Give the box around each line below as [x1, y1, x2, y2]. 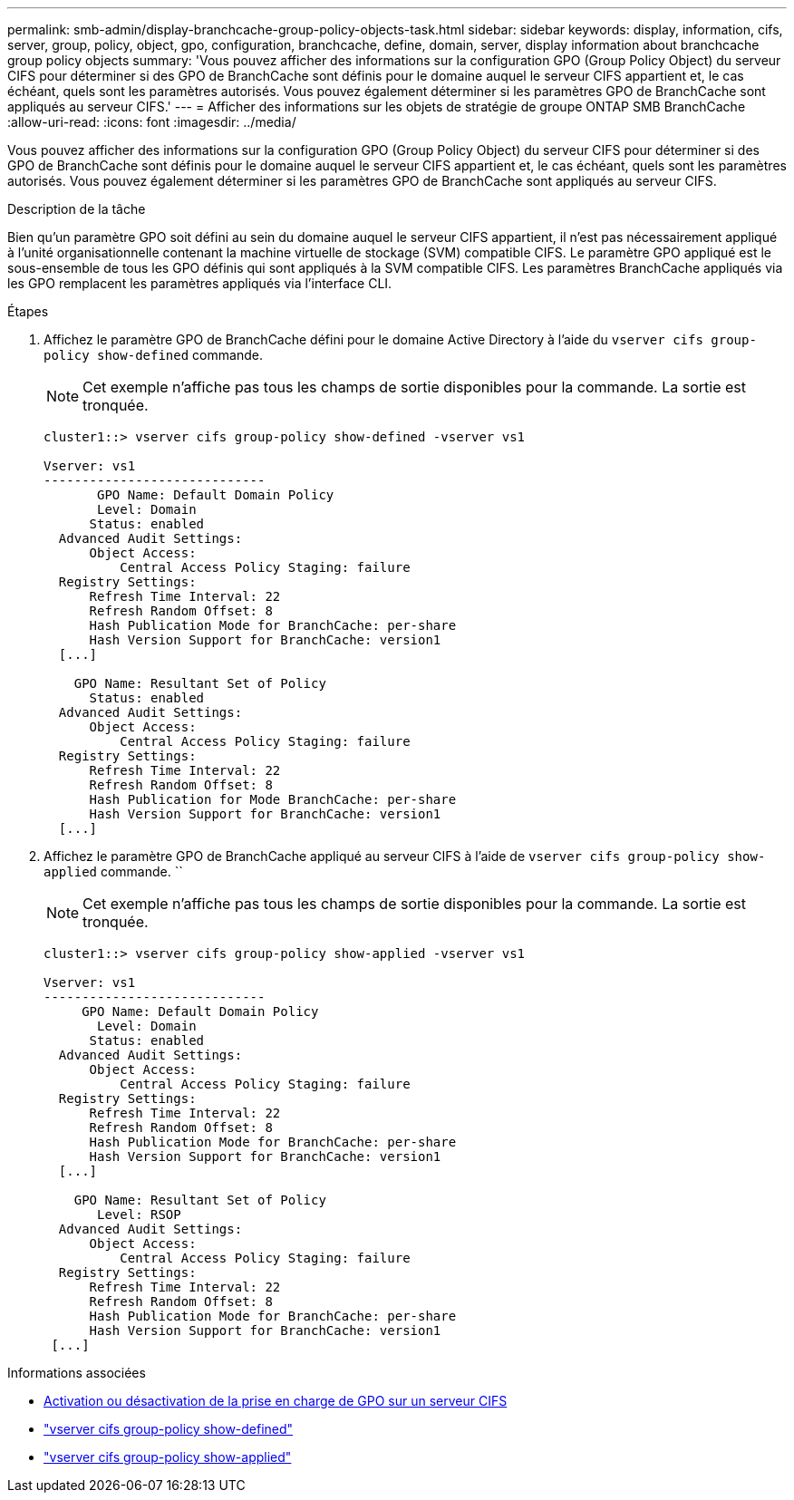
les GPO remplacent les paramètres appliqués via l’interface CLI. [7, 276, 392, 291]
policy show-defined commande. [44, 347, 263, 363]
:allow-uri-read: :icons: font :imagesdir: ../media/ [7, 114, 296, 130]
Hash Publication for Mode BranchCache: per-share [89, 792, 457, 807]
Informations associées [7, 1365, 146, 1380]
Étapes [7, 304, 49, 319]
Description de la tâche [7, 201, 146, 217]
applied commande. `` [44, 864, 183, 879]
